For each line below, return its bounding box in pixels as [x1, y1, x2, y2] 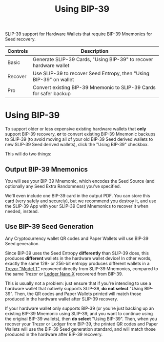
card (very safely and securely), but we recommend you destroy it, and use [5, 198, 157, 204]
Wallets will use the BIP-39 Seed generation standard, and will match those [5, 326, 156, 332]
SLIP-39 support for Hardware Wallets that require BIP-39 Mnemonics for [5, 31, 152, 37]
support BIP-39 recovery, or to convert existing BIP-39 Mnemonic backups [5, 131, 156, 137]
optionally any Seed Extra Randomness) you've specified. [5, 183, 121, 189]
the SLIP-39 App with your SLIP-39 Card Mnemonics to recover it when [5, 203, 149, 209]
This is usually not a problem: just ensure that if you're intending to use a [5, 280, 151, 286]
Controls [7, 48, 28, 55]
